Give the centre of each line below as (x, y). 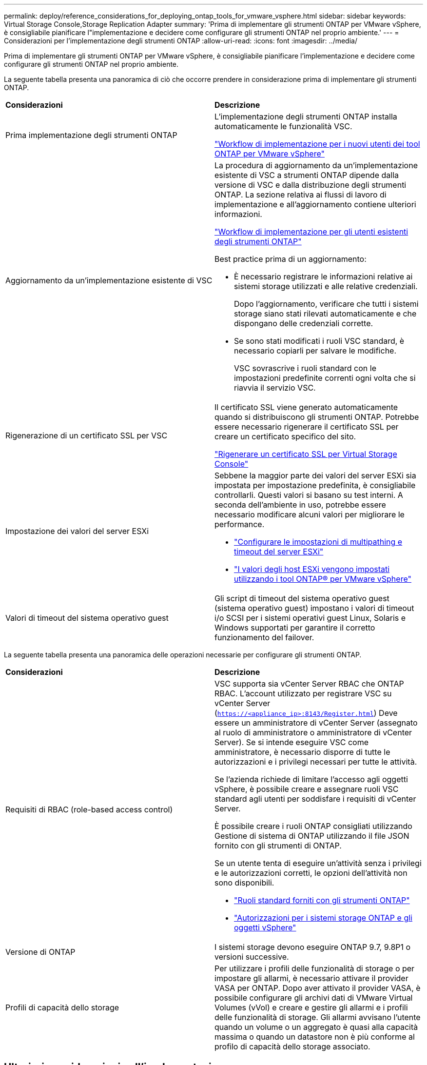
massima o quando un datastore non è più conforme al (315, 1037)
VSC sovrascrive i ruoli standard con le (305, 368)
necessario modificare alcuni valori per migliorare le (310, 514)
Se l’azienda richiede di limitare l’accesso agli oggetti (311, 779)
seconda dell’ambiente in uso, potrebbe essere (300, 505)
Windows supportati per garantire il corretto (295, 628)
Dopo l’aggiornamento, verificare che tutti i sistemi (326, 304)
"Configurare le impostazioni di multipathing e (318, 542)
